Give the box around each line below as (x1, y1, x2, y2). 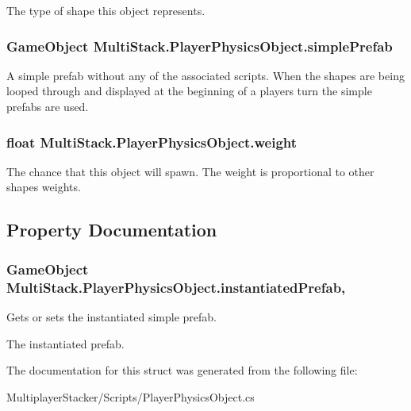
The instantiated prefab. (6, 335, 125, 351)
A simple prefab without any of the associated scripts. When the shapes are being (6, 67, 405, 83)
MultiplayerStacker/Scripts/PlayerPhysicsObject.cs (6, 388, 255, 405)
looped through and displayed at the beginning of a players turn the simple (6, 83, 372, 99)
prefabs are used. (6, 98, 89, 114)
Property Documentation (6, 217, 217, 242)
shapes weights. (6, 179, 81, 195)
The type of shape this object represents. (6, 2, 205, 18)
